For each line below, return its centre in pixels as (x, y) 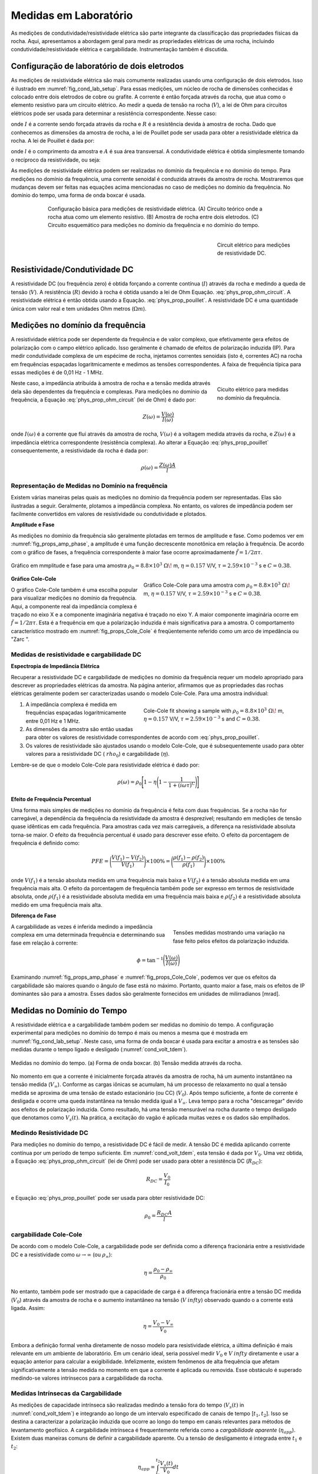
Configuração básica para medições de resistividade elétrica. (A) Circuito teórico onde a (155, 209)
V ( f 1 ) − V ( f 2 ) (128, 858)
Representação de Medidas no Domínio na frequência (89, 485)
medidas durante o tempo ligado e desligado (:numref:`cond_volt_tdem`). (99, 1049)
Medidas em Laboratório (72, 15)
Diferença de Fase (34, 916)
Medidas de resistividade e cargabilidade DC (76, 654)
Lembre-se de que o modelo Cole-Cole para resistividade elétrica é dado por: (105, 765)
